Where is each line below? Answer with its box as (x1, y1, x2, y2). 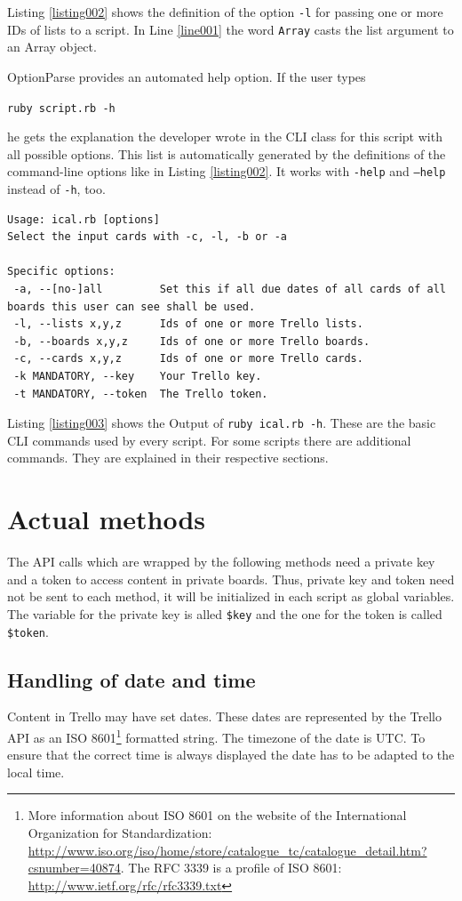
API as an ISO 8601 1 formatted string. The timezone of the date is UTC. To (7, 726, 426, 746)
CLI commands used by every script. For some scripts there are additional (7, 430, 411, 449)
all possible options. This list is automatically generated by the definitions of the (7, 144, 446, 163)
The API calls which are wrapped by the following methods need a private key (7, 552, 435, 571)
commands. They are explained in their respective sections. (7, 448, 329, 467)
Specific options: (7, 265, 115, 278)
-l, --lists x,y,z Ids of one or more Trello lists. (13, 318, 363, 331)
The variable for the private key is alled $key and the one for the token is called (7, 604, 442, 623)
